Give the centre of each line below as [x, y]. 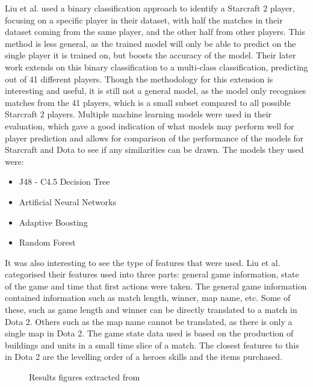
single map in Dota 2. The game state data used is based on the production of [149, 333]
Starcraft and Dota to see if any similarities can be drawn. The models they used [154, 150]
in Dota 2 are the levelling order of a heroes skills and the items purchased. [144, 357]
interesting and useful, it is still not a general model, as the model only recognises [156, 91]
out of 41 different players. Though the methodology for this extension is [139, 79]
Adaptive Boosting [53, 222]
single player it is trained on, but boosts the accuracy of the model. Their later [150, 55]
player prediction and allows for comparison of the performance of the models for [154, 138]
